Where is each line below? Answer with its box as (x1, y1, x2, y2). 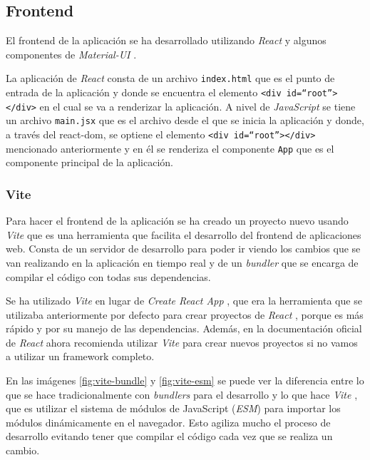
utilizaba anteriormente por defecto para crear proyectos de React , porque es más (6, 307, 364, 322)
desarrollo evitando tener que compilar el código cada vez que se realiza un (6, 429, 333, 444)
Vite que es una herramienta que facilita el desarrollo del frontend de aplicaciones (6, 227, 361, 242)
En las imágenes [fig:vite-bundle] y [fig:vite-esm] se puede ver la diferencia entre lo (6, 373, 364, 388)
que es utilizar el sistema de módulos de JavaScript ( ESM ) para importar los (6, 401, 341, 416)
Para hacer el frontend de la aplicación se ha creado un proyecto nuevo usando (6, 213, 349, 228)
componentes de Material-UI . (6, 46, 137, 61)
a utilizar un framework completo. (6, 349, 155, 364)
